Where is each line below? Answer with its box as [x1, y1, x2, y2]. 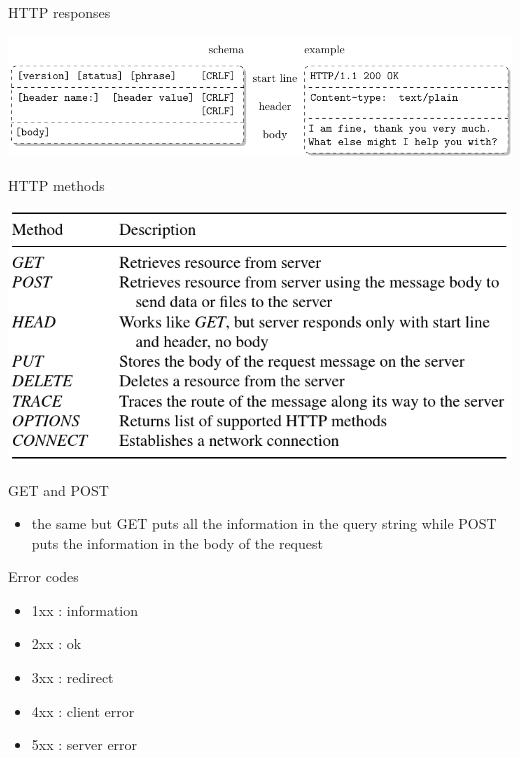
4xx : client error [31, 700, 135, 721]
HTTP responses [8, 2, 111, 22]
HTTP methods [8, 174, 105, 195]
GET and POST [8, 479, 109, 500]
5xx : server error [31, 734, 138, 755]
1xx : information [31, 599, 139, 620]
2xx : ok [31, 633, 82, 654]
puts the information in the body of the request [31, 532, 323, 553]
